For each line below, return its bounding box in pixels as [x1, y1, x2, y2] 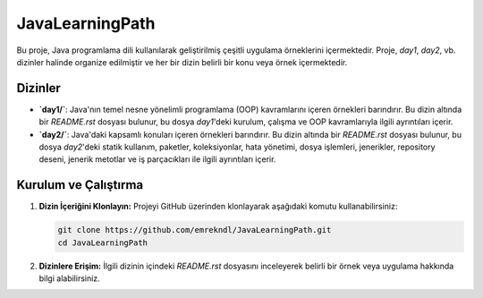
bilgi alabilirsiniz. [38, 273, 100, 284]
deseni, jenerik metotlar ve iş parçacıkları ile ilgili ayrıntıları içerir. [38, 154, 276, 165]
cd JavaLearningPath [57, 237, 148, 248]
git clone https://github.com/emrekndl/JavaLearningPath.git [57, 225, 332, 235]
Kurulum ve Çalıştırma [16, 177, 144, 192]
